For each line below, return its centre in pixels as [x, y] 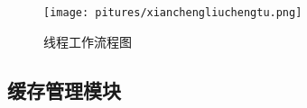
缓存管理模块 [64, 90]
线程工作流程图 [88, 41]
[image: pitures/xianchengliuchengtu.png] [173, 13]
